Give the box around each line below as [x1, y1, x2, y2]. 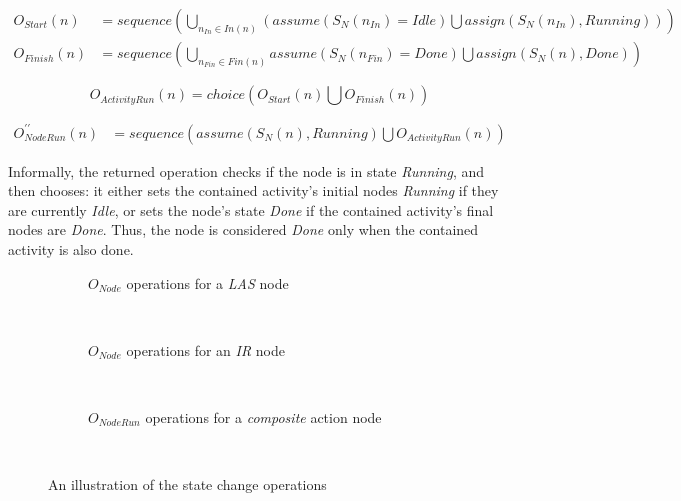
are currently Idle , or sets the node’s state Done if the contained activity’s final [8, 199, 494, 220]
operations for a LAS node [126, 272, 289, 293]
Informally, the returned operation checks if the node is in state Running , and [8, 160, 485, 181]
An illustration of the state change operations [48, 474, 327, 495]
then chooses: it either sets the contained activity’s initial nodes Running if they [8, 180, 499, 201]
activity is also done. [8, 238, 134, 259]
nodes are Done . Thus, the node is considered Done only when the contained [8, 219, 479, 240]
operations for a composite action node [145, 406, 382, 427]
